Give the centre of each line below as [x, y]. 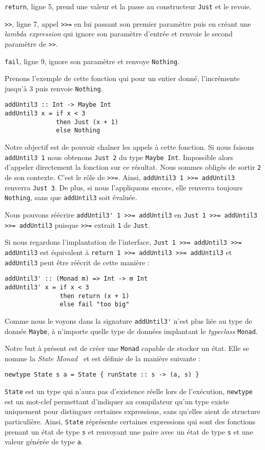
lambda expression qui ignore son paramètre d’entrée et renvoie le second [119, 34]
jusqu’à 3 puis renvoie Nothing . [54, 88]
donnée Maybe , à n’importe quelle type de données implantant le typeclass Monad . [131, 331]
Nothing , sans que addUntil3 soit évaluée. [71, 197]
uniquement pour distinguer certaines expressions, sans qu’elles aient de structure [132, 411]
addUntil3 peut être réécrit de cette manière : [77, 262]
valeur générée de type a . [44, 442]
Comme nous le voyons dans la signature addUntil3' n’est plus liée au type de [128, 320]
